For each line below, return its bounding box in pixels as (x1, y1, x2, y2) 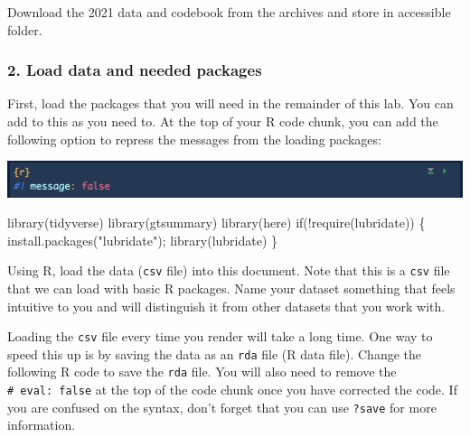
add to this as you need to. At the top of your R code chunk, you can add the (7, 112, 438, 130)
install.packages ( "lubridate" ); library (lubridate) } (7, 230, 278, 249)
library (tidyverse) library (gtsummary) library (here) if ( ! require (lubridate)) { (7, 213, 426, 232)
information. (7, 415, 76, 434)
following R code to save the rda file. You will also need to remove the (7, 362, 397, 381)
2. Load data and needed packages (7, 59, 262, 81)
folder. (7, 20, 42, 39)
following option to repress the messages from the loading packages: (7, 129, 381, 148)
